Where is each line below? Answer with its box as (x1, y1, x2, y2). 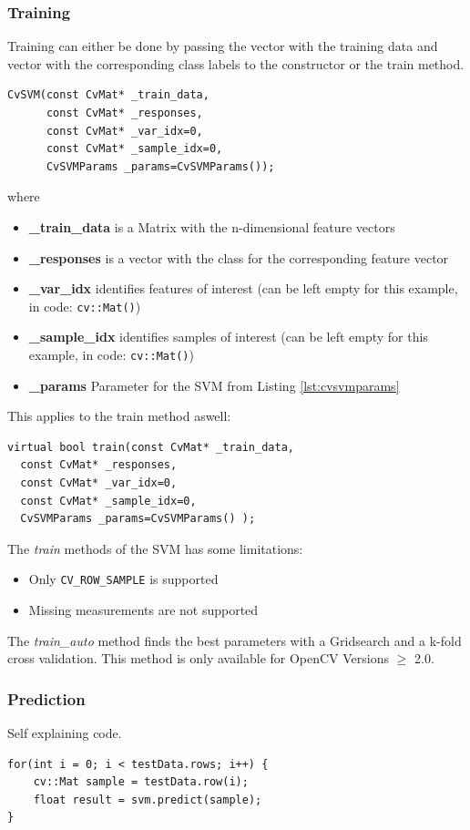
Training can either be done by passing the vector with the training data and (7, 36, 438, 56)
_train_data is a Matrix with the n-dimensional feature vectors (28, 217, 395, 236)
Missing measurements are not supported (28, 600, 259, 620)
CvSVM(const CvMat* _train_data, (7, 88, 209, 102)
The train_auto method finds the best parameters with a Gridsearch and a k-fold (7, 630, 462, 650)
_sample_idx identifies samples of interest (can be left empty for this (28, 327, 428, 346)
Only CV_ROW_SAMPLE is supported (28, 569, 219, 589)
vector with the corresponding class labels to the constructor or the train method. (7, 54, 465, 73)
